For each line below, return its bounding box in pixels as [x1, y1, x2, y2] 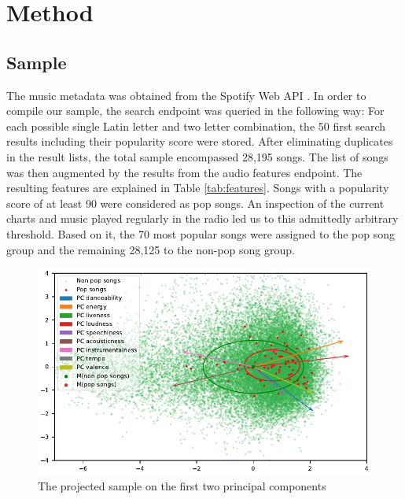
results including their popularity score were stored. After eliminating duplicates [6, 133, 393, 150]
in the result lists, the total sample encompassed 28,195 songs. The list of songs [6, 148, 388, 164]
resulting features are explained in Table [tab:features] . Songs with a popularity [6, 179, 389, 196]
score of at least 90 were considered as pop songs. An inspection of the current [6, 194, 385, 211]
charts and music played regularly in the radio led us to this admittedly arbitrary [6, 210, 399, 227]
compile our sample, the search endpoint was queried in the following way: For [6, 102, 385, 119]
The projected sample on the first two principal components [38, 477, 326, 493]
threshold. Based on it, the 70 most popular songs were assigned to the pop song [6, 225, 396, 242]
